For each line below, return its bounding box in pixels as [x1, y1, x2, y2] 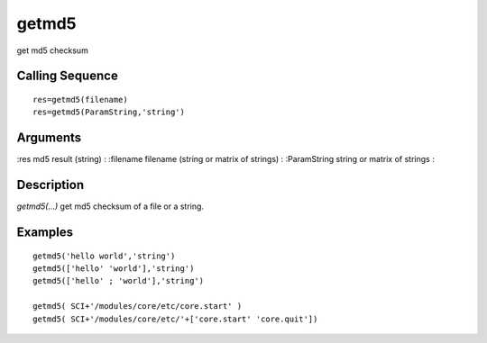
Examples [16, 224, 74, 239]
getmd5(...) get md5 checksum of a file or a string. [16, 201, 205, 212]
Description [16, 177, 85, 193]
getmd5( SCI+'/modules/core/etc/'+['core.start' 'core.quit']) [32, 313, 318, 324]
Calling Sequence [16, 68, 119, 84]
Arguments [16, 131, 82, 146]
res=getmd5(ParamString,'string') [32, 107, 185, 117]
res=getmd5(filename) [32, 95, 128, 104]
